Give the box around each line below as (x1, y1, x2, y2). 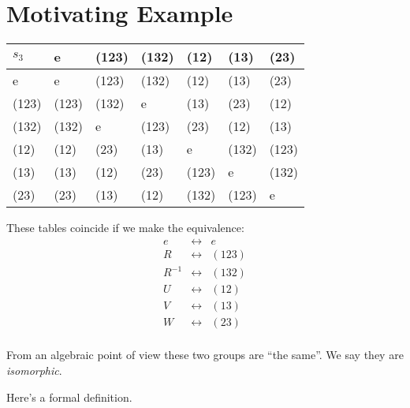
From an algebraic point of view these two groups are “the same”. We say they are (6, 346, 404, 363)
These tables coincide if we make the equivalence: (6, 219, 244, 236)
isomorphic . (6, 362, 62, 379)
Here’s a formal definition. (6, 388, 132, 405)
